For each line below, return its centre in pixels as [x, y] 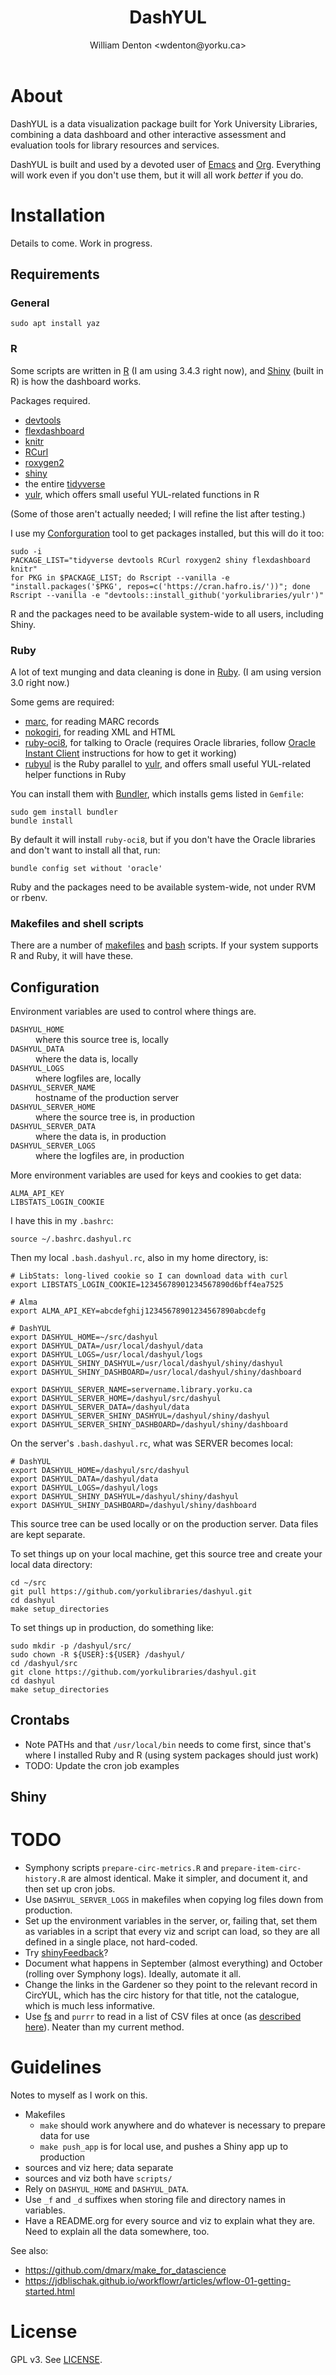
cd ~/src [28, 1583]
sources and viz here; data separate [99, 2168]
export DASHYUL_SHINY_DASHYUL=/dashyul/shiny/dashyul [125, 1497]
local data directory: [51, 1565]
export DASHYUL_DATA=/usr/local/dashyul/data [106, 1346]
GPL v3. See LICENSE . [56, 2360]
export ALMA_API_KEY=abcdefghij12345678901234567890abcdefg [138, 1311]
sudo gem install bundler [64, 812]
